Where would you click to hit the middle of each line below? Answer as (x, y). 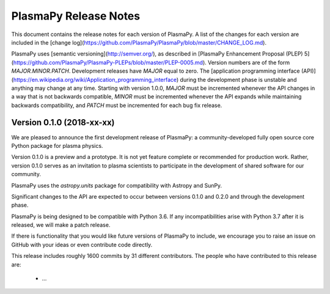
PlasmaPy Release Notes (76, 16)
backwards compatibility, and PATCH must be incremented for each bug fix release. (117, 105)
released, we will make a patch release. (61, 225)
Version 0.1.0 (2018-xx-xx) (63, 123)
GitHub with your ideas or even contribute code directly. (82, 244)
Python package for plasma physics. (57, 145)
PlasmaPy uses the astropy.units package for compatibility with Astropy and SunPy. (117, 185)
